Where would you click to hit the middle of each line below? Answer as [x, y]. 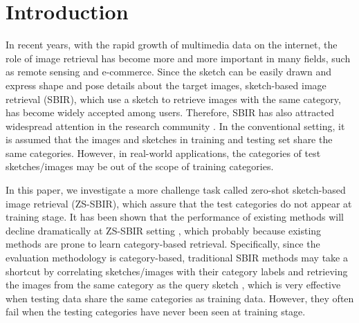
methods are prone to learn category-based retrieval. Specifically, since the [163, 244]
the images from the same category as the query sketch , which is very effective [173, 285]
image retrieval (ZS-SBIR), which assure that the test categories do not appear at [179, 203]
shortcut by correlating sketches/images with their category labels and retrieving [177, 271]
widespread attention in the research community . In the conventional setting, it [175, 126]
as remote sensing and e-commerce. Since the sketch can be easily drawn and [168, 72]
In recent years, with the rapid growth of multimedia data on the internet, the [172, 45]
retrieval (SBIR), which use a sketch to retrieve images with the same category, [173, 99]
